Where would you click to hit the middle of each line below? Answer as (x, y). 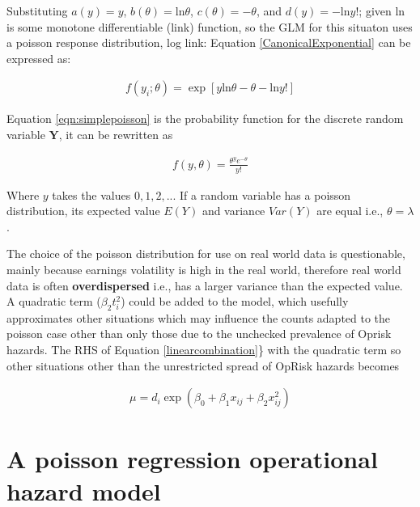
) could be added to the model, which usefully (235, 301)
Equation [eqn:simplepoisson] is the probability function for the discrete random (205, 118)
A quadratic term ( (54, 301)
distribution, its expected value (83, 211)
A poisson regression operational (192, 459)
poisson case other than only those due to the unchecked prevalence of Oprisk (199, 334)
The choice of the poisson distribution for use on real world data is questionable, (206, 253)
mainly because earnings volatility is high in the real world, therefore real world (204, 269)
